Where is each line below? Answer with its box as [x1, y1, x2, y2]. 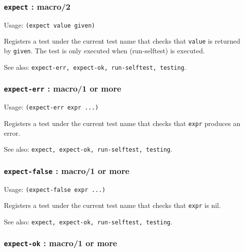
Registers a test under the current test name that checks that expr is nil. [4, 200, 221, 210]
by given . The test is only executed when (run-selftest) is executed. [4, 46, 205, 56]
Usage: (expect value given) [4, 19, 95, 30]
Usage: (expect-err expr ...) [4, 102, 99, 112]
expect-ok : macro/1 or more [4, 237, 117, 249]
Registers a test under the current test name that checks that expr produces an [4, 118, 241, 128]
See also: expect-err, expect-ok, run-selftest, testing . [4, 62, 186, 72]
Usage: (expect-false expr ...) [4, 184, 106, 194]
